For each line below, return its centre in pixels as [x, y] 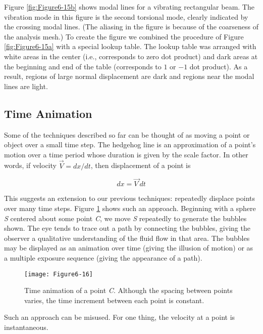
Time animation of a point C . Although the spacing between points [128, 290]
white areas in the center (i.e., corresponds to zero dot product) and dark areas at [131, 56]
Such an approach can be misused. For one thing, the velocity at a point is [120, 317]
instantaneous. [26, 327]
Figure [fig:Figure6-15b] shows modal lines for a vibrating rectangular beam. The [129, 7]
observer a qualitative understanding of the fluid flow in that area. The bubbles [127, 238]
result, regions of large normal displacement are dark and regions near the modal [129, 76]
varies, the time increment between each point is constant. [114, 300]
